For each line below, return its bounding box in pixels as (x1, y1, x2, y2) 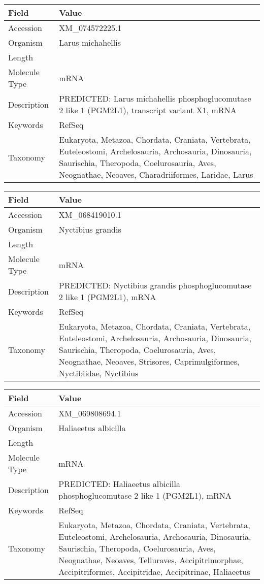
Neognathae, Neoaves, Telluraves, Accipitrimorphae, (58, 554, 243, 566)
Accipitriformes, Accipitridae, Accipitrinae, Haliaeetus (58, 566, 250, 577)
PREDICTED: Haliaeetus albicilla (58, 478, 180, 490)
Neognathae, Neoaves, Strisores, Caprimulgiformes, (58, 355, 240, 367)
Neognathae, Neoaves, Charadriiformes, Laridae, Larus (59, 169, 253, 180)
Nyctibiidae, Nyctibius (58, 367, 139, 379)
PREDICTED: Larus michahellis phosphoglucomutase (59, 92, 251, 104)
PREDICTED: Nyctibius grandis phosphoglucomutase (58, 279, 252, 291)
